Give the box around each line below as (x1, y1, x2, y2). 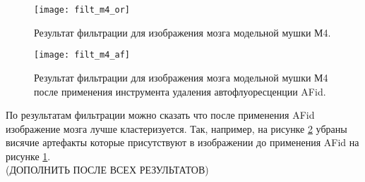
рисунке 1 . (6, 148, 51, 163)
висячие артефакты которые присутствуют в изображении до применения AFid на (6, 135, 359, 150)
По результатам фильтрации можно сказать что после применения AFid (6, 108, 315, 122)
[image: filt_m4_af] (34, 50, 131, 60)
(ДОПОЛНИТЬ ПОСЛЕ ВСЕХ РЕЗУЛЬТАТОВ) (6, 162, 209, 177)
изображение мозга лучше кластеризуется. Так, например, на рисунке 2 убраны (6, 121, 347, 136)
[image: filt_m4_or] (34, 5, 131, 15)
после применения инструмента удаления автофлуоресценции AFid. (34, 84, 326, 98)
